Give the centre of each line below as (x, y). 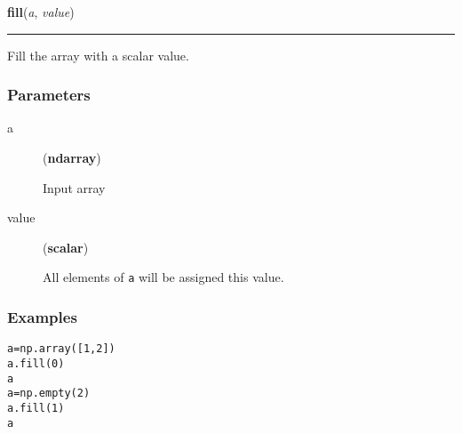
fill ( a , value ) (41, 12)
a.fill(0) (36, 363)
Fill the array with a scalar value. (98, 55)
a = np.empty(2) (49, 394)
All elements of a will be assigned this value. (163, 277)
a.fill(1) (36, 408)
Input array (74, 187)
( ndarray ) (72, 157)
